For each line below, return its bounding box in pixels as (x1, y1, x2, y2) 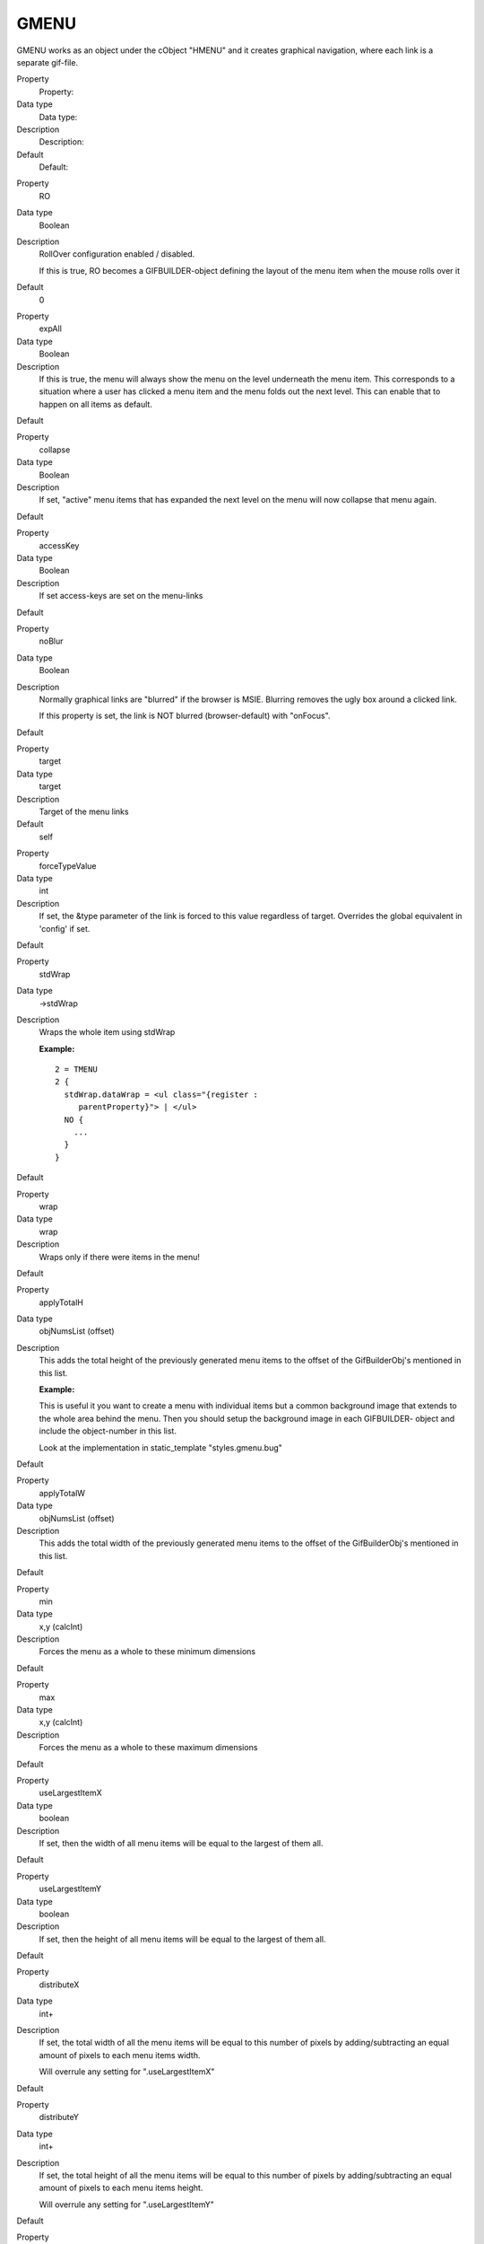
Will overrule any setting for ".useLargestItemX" (39, 2066, 215, 2077)
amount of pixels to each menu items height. (39, 2182, 203, 2194)
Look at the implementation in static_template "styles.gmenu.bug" (39, 1442, 282, 1453)
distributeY (39, 2112, 80, 2123)
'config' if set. (39, 923, 91, 934)
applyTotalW (39, 1487, 85, 1498)
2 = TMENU (55, 1065, 98, 1074)
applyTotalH (39, 1297, 84, 1308)
